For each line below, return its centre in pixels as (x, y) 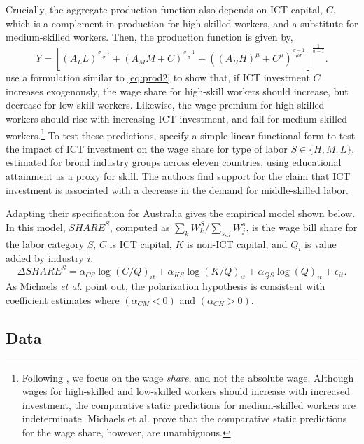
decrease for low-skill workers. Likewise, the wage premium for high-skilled (165, 105)
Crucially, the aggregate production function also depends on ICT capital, (164, 9)
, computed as (140, 227)
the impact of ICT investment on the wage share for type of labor (147, 148)
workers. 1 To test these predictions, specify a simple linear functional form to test (181, 134)
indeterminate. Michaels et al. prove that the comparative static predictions (184, 418)
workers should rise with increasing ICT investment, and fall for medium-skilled (176, 118)
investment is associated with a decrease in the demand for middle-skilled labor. (177, 189)
